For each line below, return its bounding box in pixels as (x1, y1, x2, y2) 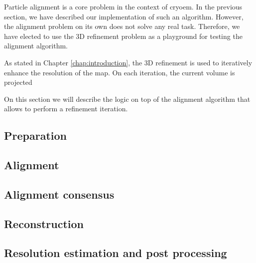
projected (4, 77, 32, 87)
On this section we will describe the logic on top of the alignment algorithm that (4, 93, 251, 104)
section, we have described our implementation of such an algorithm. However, (4, 11, 244, 21)
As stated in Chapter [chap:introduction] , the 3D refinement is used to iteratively (4, 57, 253, 67)
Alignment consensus (4, 186, 115, 202)
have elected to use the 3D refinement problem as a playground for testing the (4, 30, 243, 41)
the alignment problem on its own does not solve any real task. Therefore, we (4, 21, 240, 31)
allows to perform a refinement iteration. (4, 103, 128, 114)
